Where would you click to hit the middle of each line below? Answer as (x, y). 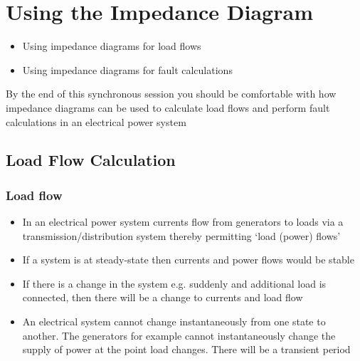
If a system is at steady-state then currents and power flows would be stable (188, 260)
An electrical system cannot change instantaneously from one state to (174, 321)
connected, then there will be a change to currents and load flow (163, 297)
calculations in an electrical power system (96, 121)
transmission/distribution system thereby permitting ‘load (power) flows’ (181, 235)
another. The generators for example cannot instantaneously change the (179, 335)
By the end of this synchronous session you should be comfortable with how (171, 94)
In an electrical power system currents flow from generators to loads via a (183, 222)
